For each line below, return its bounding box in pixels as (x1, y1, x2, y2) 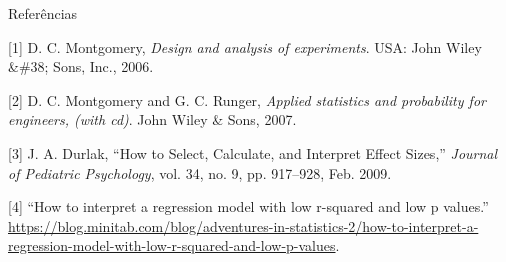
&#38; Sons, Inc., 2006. (8, 56, 154, 77)
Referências (8, 3, 78, 23)
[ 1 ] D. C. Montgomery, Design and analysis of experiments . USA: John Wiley (8, 36, 482, 57)
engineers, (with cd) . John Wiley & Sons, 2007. (8, 109, 297, 130)
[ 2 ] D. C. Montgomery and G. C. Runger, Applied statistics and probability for (8, 89, 486, 110)
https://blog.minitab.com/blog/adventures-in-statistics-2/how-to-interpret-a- (8, 215, 479, 236)
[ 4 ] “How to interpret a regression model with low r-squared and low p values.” (8, 196, 489, 217)
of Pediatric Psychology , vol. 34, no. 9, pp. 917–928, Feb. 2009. (8, 162, 392, 183)
